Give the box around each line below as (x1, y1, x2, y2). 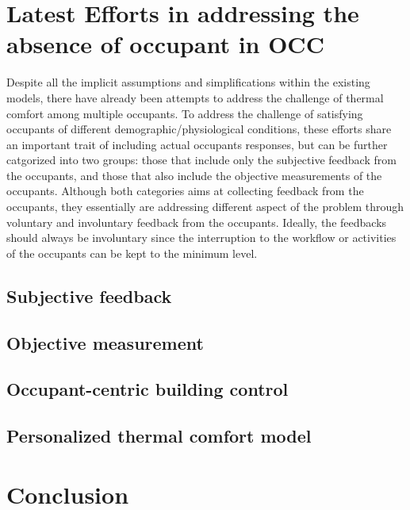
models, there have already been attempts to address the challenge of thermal (6, 89, 384, 105)
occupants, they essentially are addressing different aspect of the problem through (6, 198, 404, 215)
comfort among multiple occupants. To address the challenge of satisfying (6, 105, 363, 121)
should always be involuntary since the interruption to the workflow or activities (6, 229, 397, 246)
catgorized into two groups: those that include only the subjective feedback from (6, 151, 397, 168)
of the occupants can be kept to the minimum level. (6, 244, 258, 261)
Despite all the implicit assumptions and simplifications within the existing (6, 74, 370, 90)
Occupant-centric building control (6, 377, 289, 401)
